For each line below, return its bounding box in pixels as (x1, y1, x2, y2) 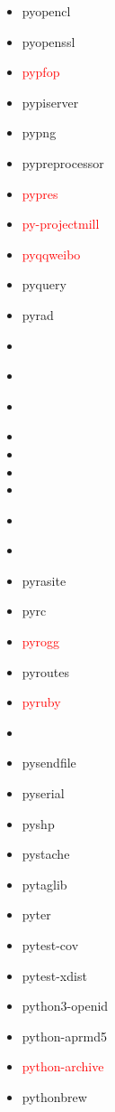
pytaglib (22, 874, 67, 893)
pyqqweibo (22, 244, 81, 263)
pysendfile (22, 753, 76, 772)
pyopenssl (22, 32, 75, 51)
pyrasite (22, 570, 66, 589)
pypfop (22, 62, 60, 81)
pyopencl (22, 2, 71, 20)
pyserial (22, 784, 65, 803)
